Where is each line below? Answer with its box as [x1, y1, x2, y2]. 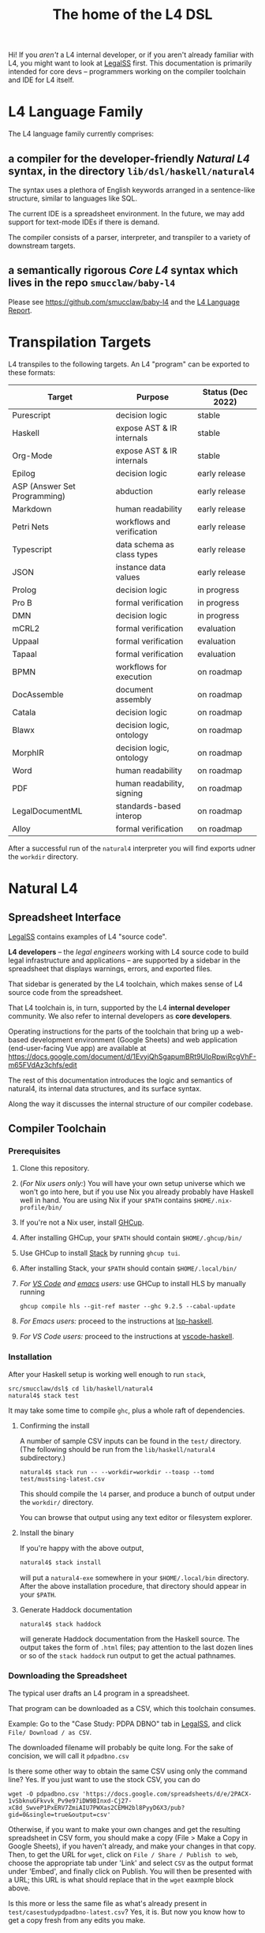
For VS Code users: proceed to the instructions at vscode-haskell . [19, 1332, 235, 1342]
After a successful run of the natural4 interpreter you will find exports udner [8, 843, 256, 853]
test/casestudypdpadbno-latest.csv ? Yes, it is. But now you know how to [8, 1907, 246, 1916]
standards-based [115, 800, 181, 811]
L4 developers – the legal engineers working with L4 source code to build [8, 947, 249, 956]
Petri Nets [12, 521, 49, 532]
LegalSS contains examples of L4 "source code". [8, 932, 167, 941]
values [115, 571, 140, 582]
